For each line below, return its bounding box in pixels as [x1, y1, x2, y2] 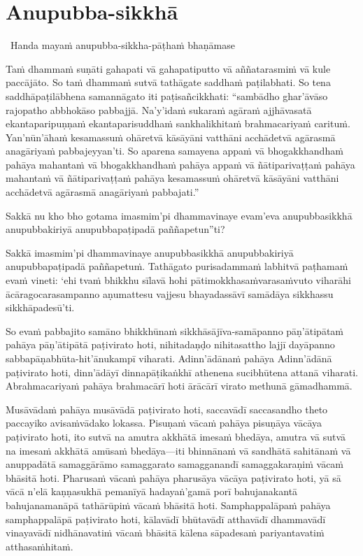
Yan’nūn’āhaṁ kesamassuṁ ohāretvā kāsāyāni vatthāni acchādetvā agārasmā [6, 129, 336, 144]
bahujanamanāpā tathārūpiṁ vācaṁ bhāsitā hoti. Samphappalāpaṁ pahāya [6, 497, 331, 512]
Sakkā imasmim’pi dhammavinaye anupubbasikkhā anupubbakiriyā [6, 245, 294, 259]
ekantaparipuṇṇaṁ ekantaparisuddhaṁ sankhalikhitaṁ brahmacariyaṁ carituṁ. [6, 116, 350, 131]
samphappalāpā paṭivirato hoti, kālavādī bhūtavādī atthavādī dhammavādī [6, 511, 326, 526]
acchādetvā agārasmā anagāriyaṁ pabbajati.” [6, 185, 199, 199]
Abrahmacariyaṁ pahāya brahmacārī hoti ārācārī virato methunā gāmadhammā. [6, 378, 353, 393]
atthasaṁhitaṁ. [6, 539, 73, 553]
